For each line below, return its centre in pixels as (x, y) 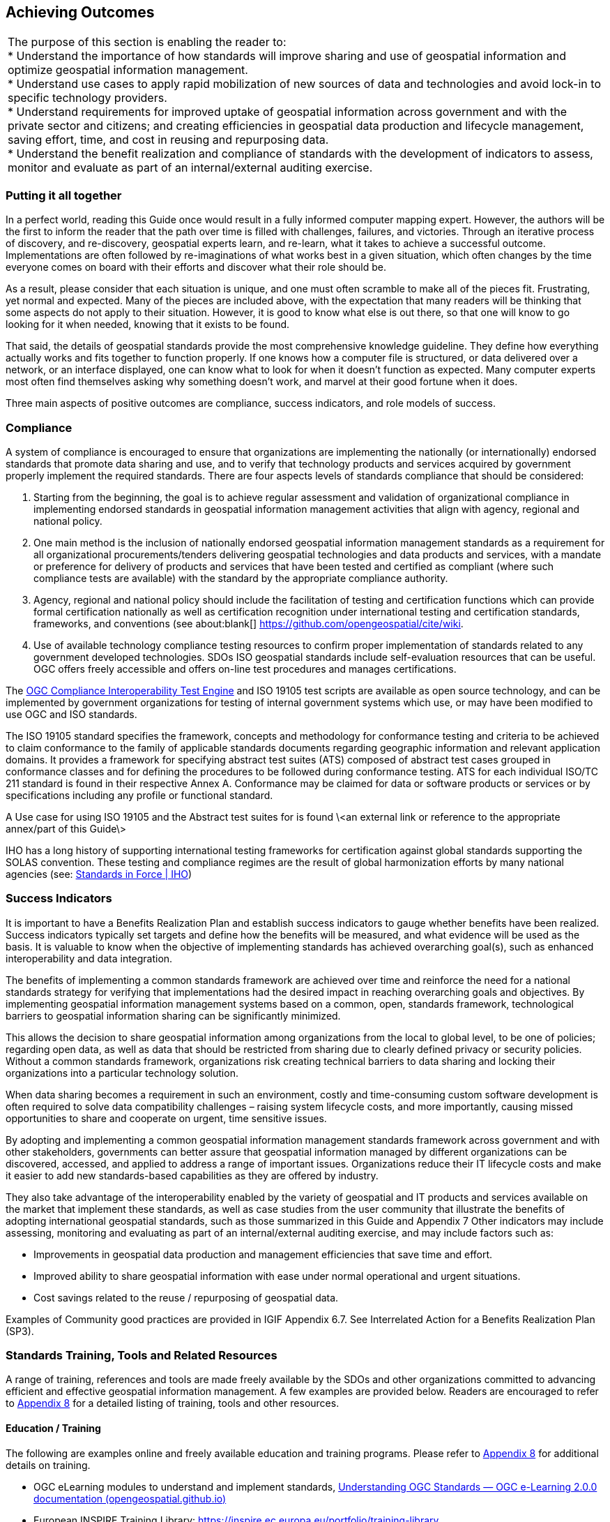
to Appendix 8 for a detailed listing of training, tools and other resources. (173, 1403)
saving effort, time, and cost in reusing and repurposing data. (168, 140)
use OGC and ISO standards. (71, 714)
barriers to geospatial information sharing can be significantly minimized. (173, 1015)
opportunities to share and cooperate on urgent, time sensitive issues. (166, 1118)
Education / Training (53, 1428)
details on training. (48, 1465)
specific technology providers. (87, 98)
